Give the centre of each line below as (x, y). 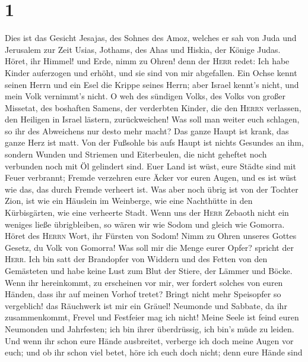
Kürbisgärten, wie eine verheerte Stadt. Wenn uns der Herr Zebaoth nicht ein (147, 213)
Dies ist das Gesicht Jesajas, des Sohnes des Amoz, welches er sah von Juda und (151, 38)
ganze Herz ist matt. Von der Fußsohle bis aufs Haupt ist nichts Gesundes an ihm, (154, 142)
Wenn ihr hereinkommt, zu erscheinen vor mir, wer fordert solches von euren (144, 282)
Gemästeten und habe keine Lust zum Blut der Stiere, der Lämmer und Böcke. (149, 270)
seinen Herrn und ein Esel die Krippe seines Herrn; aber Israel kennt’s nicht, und (152, 84)
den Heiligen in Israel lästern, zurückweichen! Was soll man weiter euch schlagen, (152, 119)
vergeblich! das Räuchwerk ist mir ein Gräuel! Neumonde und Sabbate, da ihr (146, 305)
